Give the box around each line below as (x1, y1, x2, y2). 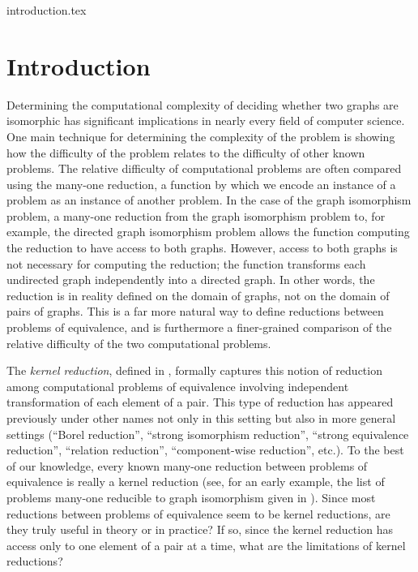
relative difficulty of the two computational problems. (6, 334, 271, 351)
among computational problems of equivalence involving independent (6, 377, 349, 394)
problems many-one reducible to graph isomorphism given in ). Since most (6, 488, 376, 505)
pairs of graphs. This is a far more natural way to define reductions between (6, 303, 384, 320)
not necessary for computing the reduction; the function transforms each (6, 255, 366, 272)
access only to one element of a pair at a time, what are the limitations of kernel (6, 536, 406, 553)
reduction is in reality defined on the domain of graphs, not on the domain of (6, 286, 390, 303)
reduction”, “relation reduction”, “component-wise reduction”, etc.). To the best (6, 441, 404, 458)
